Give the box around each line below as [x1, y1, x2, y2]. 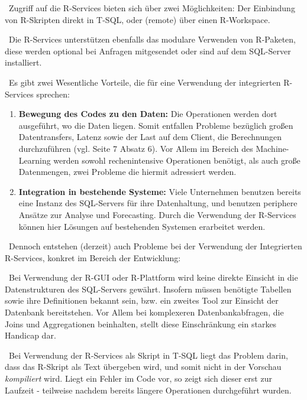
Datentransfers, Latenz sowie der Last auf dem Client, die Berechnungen [18, 131, 282, 143]
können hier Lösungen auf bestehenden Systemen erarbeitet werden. [18, 220, 266, 232]
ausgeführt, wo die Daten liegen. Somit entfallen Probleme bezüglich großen [18, 119, 293, 131]
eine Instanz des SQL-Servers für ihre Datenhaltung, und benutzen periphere [18, 197, 298, 209]
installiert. [5, 56, 42, 69]
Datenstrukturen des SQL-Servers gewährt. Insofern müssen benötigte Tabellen [5, 282, 292, 295]
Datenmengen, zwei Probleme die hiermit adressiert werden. [18, 165, 237, 178]
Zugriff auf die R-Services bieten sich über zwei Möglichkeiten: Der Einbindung [8, 2, 295, 14]
